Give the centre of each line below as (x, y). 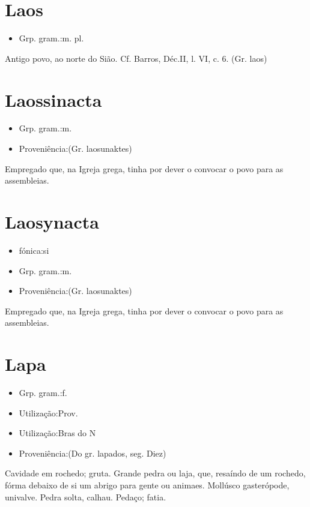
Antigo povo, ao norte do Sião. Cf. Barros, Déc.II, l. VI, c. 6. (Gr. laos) (136, 58)
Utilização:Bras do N (57, 433)
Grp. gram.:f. (43, 393)
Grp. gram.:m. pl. (51, 38)
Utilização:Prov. (48, 412)
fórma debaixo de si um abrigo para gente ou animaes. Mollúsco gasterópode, (147, 485)
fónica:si (34, 250)
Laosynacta (52, 221)
